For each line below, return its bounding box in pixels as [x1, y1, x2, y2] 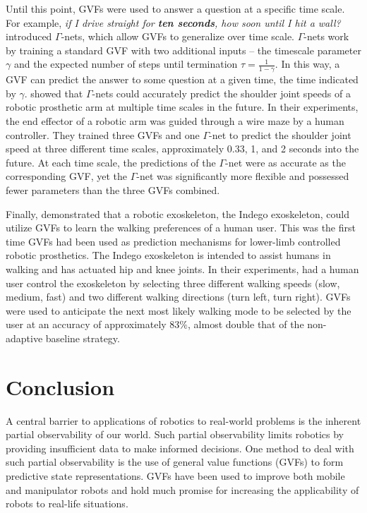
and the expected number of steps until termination [13, 56, 238, 71]
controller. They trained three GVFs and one [6, 127, 200, 142]
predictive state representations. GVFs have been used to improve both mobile [6, 468, 345, 483]
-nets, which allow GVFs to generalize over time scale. [61, 29, 295, 44]
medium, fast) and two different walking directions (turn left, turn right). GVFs [6, 289, 351, 304]
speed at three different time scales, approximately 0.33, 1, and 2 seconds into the [6, 141, 359, 156]
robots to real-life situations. [6, 496, 128, 511]
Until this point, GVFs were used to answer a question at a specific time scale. [6, 1, 345, 16]
